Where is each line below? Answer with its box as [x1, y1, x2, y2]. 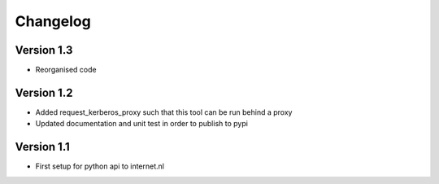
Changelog [15, 12, 91, 30]
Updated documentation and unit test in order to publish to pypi [35, 119, 248, 129]
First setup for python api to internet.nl [35, 161, 164, 171]
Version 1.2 [15, 85, 73, 99]
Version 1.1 [15, 140, 71, 154]
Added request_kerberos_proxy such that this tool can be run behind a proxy [35, 107, 293, 117]
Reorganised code [35, 65, 97, 75]
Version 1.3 [15, 43, 73, 57]
